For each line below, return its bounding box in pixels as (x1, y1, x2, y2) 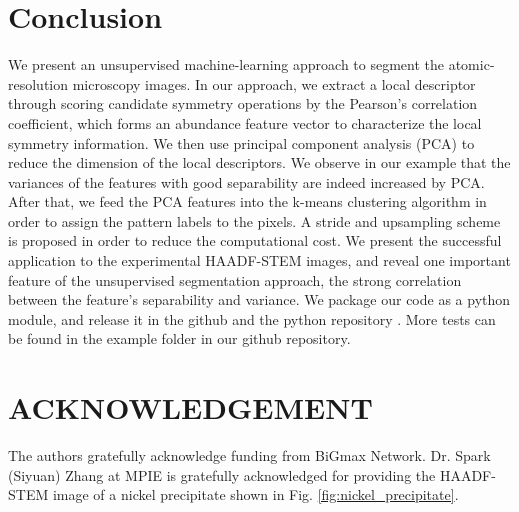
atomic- (448, 54, 495, 75)
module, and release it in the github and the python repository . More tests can (8, 308, 496, 329)
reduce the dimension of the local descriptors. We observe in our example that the (8, 152, 511, 173)
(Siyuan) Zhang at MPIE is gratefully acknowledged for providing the (8, 464, 436, 485)
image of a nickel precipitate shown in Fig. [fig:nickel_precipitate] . (52, 484, 459, 505)
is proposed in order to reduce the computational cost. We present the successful (8, 230, 502, 251)
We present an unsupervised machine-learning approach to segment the (8, 54, 445, 75)
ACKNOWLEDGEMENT (8, 387, 373, 428)
